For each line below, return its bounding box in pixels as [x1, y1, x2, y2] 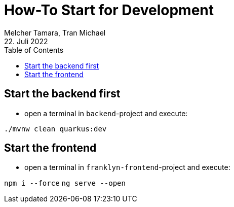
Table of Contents [4, 45, 64, 54]
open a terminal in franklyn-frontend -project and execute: [24, 163, 230, 172]
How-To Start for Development [4, 2, 214, 19]
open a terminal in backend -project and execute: [24, 109, 188, 118]
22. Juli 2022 [4, 37, 48, 46]
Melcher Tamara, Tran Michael [4, 28, 106, 37]
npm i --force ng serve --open [4, 179, 126, 188]
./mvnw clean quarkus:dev [4, 124, 107, 133]
